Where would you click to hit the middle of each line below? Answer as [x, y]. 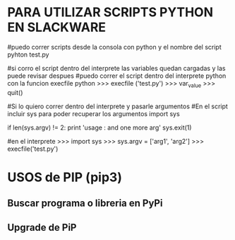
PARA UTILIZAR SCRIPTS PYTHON [110, 12]
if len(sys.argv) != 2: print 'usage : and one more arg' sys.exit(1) [100, 127]
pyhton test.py [28, 55]
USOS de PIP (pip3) [65, 177]
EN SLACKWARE [57, 27]
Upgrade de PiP [42, 227]
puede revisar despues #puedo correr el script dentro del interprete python [117, 76]
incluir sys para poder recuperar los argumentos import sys [94, 113]
